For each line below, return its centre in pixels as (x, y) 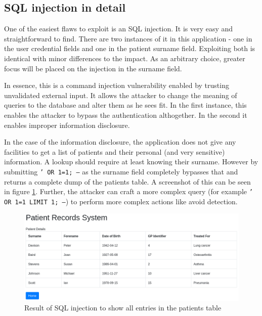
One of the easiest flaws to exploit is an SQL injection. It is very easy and (119, 29)
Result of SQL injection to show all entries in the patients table (123, 308)
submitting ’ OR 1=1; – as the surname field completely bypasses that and (121, 171)
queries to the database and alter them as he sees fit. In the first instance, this (125, 105)
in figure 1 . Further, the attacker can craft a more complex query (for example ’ (128, 191)
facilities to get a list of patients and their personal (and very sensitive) (115, 151)
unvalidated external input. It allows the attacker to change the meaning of (121, 95)
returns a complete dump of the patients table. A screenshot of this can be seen (127, 181)
